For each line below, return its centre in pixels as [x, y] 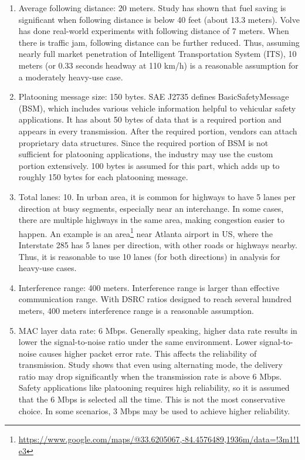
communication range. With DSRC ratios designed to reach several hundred [155, 299]
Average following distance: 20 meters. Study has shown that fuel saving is [152, 8]
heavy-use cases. [48, 268]
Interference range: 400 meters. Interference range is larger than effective [149, 287]
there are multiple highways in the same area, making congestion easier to [151, 220]
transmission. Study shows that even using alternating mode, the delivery [150, 365]
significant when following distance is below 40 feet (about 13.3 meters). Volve [159, 19]
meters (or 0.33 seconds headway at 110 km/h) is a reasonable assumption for [158, 65]
